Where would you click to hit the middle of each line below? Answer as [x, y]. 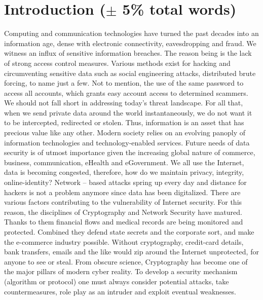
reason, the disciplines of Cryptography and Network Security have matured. [123, 212]
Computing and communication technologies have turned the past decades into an [131, 33]
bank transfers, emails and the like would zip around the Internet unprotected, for [131, 252]
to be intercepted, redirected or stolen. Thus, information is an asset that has [124, 122]
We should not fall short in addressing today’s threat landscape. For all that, [124, 103]
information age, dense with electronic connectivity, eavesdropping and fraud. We [130, 43]
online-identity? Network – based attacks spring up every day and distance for [125, 182]
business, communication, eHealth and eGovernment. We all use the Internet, [124, 162]
